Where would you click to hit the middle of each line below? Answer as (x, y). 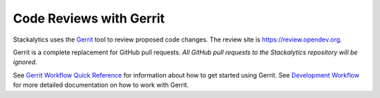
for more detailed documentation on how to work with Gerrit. (101, 85)
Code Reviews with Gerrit (89, 18)
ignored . (25, 62)
